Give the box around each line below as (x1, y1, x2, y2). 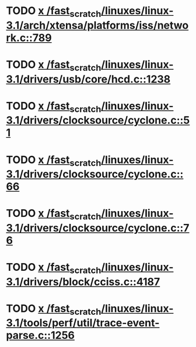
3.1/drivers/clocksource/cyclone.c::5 (6, 114, 190, 127)
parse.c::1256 (6, 329, 75, 342)
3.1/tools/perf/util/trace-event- (6, 317, 160, 329)
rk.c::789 (6, 31, 52, 45)
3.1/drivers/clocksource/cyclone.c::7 (6, 221, 190, 234)
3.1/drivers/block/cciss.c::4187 (6, 275, 160, 288)
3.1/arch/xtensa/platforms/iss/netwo (6, 19, 189, 32)
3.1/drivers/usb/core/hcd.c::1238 (6, 72, 171, 86)
